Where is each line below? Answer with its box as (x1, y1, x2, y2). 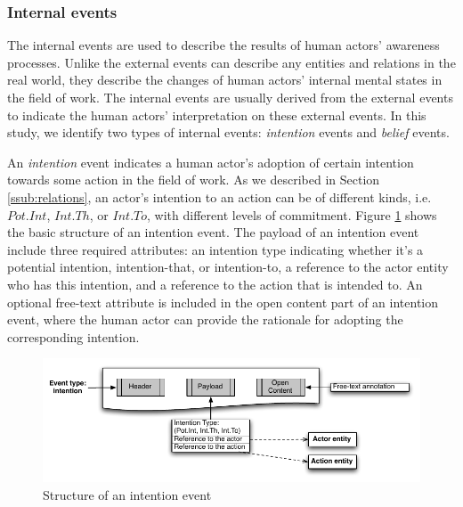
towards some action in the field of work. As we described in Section (7, 170, 380, 189)
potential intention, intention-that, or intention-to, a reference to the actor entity (7, 258, 449, 276)
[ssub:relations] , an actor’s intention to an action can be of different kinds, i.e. (7, 187, 432, 206)
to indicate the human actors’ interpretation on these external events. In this (7, 105, 426, 124)
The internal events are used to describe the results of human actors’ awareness (7, 36, 440, 54)
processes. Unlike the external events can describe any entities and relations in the (7, 53, 456, 71)
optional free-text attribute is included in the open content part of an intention (7, 292, 439, 311)
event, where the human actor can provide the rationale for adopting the (7, 310, 403, 329)
